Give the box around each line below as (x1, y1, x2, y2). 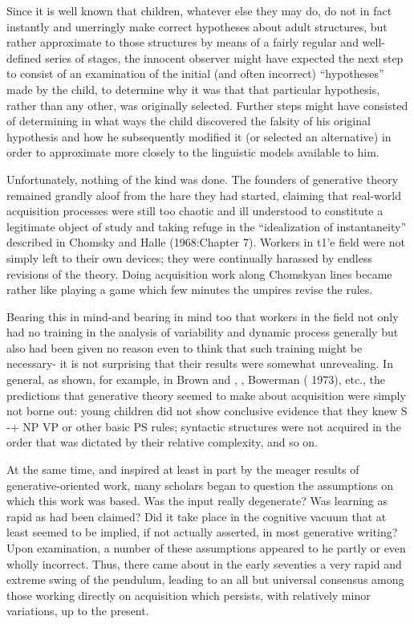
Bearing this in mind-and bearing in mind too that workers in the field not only (6, 308, 399, 324)
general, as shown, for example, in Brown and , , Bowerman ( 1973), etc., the (6, 371, 386, 388)
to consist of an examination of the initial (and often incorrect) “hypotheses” (6, 65, 384, 82)
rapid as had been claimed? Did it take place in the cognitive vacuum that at (6, 508, 387, 524)
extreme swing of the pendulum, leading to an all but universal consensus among (6, 571, 404, 588)
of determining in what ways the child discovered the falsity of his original (6, 112, 371, 129)
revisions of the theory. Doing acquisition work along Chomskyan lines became (6, 265, 392, 282)
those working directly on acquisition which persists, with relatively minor (6, 586, 371, 603)
